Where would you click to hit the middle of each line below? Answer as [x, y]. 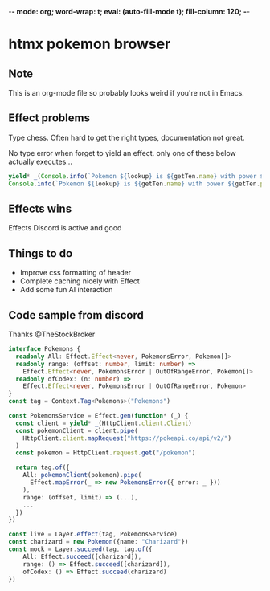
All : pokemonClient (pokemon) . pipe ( [82, 475]
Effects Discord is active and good [65, 228]
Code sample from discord [76, 315]
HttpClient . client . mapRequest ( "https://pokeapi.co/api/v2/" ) [127, 438]
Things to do [41, 253]
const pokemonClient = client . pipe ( [77, 430]
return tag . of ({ [43, 468]
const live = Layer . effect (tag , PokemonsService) [93, 534]
